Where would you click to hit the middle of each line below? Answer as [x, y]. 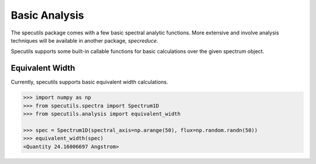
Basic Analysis [47, 15]
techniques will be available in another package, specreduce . [85, 40]
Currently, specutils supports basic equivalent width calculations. [90, 82]
